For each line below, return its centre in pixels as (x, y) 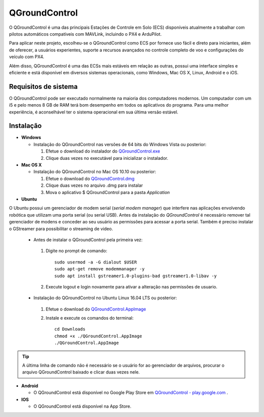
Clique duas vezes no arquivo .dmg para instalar (94, 185)
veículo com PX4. (27, 57)
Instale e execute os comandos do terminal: (90, 318)
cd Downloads (70, 329)
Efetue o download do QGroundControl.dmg (90, 178)
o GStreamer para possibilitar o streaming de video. (61, 229)
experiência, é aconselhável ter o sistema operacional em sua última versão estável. (94, 112)
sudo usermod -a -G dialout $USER (96, 262)
